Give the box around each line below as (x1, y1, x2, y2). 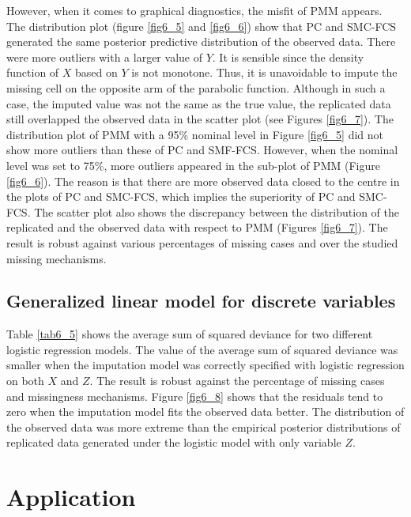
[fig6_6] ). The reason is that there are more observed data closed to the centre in (6, 172, 400, 189)
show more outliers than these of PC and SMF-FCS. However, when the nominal (6, 142, 398, 158)
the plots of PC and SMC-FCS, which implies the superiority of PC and (6, 188, 356, 205)
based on (75, 64, 118, 81)
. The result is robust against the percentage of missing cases (89, 372, 385, 389)
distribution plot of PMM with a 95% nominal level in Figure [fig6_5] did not (6, 126, 384, 142)
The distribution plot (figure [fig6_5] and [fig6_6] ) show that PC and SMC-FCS (6, 17, 397, 34)
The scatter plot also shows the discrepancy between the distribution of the (34, 203, 399, 220)
